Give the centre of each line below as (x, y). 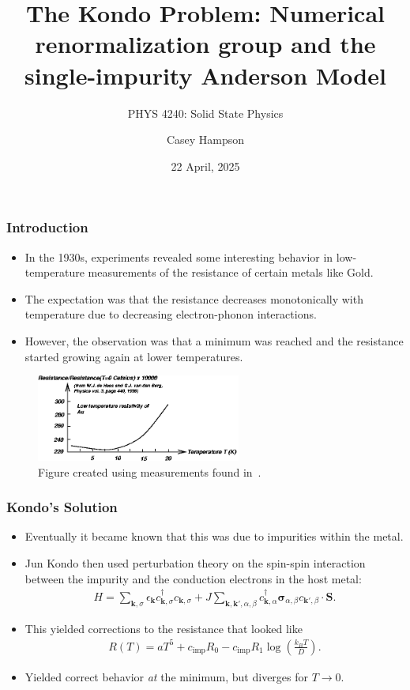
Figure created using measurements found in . (150, 471)
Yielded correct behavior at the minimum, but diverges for (167, 676)
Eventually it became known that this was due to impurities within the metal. (214, 536)
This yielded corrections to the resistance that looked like (164, 628)
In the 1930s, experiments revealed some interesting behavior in (179, 256)
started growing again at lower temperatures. (134, 356)
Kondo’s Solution (62, 507)
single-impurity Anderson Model (205, 75)
